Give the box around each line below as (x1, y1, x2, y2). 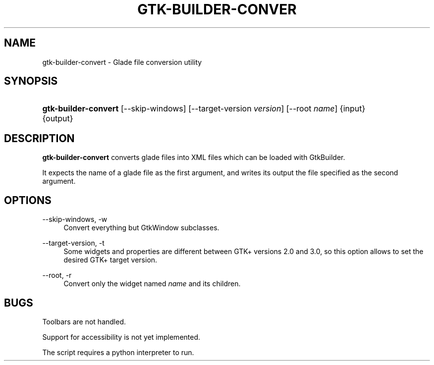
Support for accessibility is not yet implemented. (42, 332, 201, 341)
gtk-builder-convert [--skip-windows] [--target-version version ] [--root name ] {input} (42, 104, 366, 114)
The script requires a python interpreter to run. (42, 348, 194, 357)
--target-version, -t (42, 239, 105, 248)
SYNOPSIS (4, 75, 58, 88)
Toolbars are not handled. (42, 317, 126, 326)
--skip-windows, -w (42, 215, 108, 224)
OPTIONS (4, 194, 52, 207)
